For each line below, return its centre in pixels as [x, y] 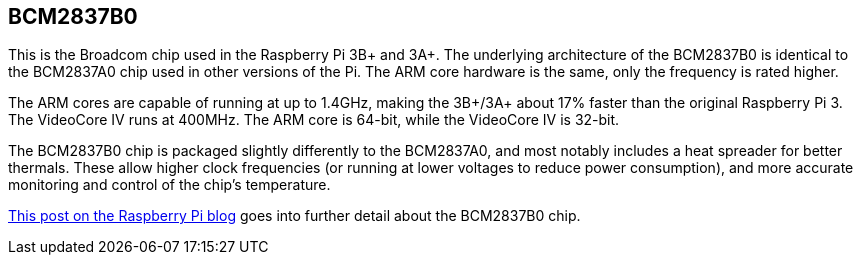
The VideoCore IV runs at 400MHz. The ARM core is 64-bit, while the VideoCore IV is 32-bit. [314, 120]
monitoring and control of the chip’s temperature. [169, 185]
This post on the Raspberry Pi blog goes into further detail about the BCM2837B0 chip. [294, 216]
